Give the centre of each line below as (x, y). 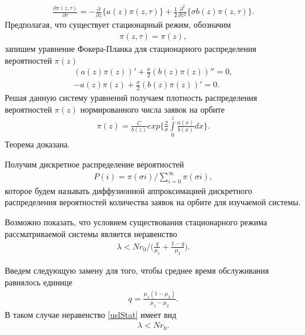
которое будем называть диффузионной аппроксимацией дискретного (129, 190)
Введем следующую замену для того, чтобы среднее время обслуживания (137, 270)
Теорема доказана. (37, 144)
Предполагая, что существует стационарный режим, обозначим (118, 24)
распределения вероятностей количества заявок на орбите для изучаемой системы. (153, 202)
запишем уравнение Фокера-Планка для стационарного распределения (131, 49)
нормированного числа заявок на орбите (152, 109)
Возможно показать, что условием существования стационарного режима (136, 222)
